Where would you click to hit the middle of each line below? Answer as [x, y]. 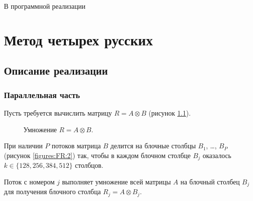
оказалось [217, 155]
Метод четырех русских [78, 39]
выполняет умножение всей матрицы [117, 181]
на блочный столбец [210, 181]
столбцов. [89, 165]
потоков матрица [76, 146]
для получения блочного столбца [52, 191]
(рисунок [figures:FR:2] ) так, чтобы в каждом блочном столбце [97, 155]
